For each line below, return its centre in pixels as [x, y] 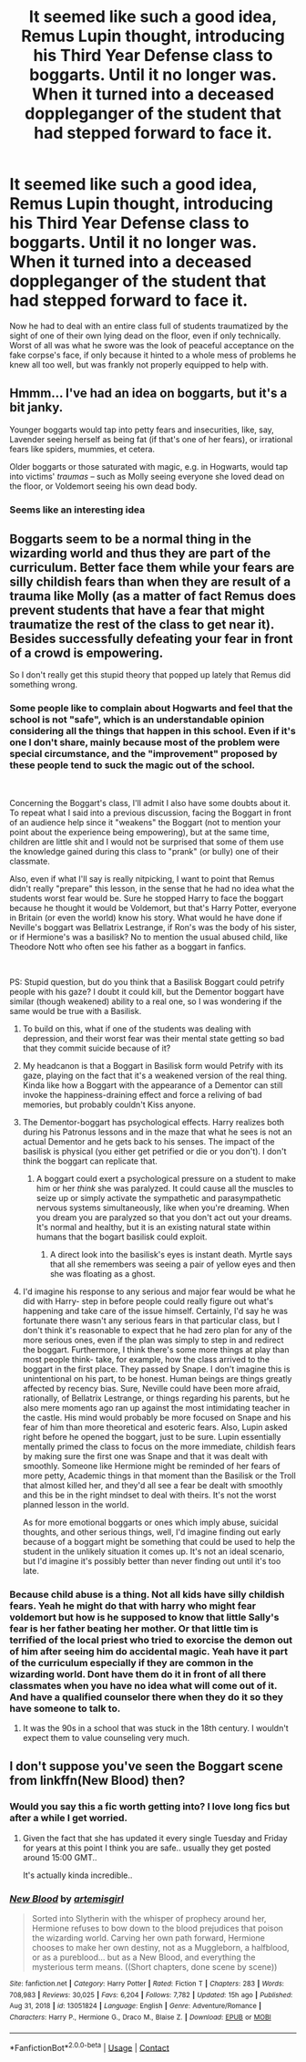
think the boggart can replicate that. [90, 1161]
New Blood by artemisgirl [67, 1899]
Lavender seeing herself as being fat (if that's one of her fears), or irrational [151, 439]
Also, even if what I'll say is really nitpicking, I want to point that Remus [142, 878]
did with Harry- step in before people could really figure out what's [148, 1300]
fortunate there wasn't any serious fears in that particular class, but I [151, 1321]
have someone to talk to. [65, 1708]
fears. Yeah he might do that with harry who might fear [133, 1605]
